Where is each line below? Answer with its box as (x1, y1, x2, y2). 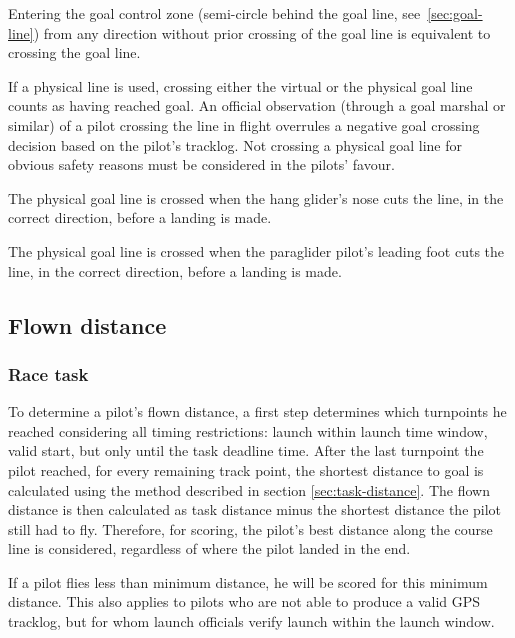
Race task (8, 361, 89, 386)
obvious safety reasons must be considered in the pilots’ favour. (8, 154, 395, 175)
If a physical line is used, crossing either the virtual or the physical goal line (8, 75, 473, 96)
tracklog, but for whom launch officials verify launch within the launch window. (8, 611, 495, 632)
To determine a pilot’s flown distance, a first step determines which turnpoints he (8, 401, 507, 422)
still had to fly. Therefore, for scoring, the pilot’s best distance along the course (8, 518, 493, 539)
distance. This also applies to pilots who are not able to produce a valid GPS (8, 591, 481, 612)
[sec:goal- (427, 3, 483, 23)
